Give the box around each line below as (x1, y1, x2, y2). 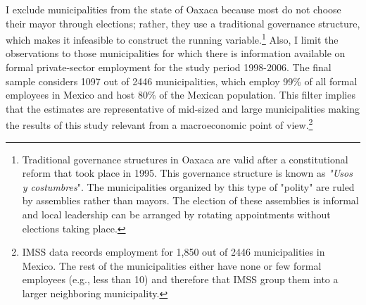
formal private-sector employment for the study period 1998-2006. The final (6, 60, 332, 75)
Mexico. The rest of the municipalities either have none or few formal (22, 258, 322, 273)
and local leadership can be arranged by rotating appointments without (22, 207, 331, 222)
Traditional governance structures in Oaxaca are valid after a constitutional (22, 151, 348, 166)
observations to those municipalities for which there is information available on (6, 46, 346, 61)
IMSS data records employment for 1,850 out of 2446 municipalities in (22, 244, 325, 259)
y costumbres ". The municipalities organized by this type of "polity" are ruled (22, 179, 355, 194)
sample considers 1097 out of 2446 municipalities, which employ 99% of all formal (6, 73, 358, 88)
